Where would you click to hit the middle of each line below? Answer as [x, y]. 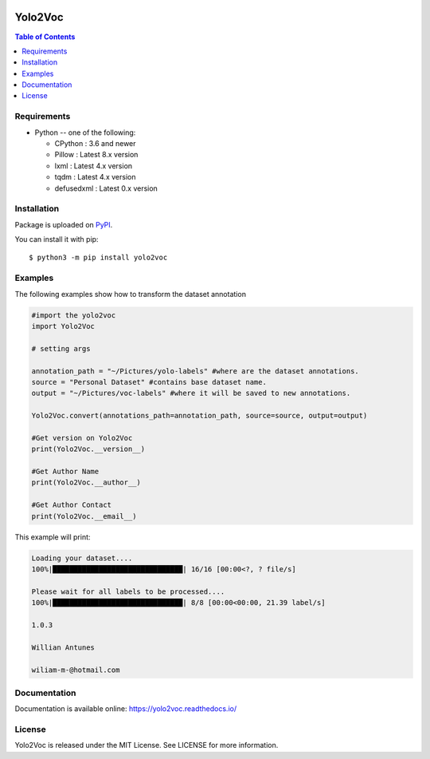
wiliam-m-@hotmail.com [76, 670]
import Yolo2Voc [63, 326]
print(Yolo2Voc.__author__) [86, 482]
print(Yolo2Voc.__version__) [88, 449]
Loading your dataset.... [82, 558]
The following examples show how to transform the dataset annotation [131, 294]
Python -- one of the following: [85, 132]
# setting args [61, 348]
